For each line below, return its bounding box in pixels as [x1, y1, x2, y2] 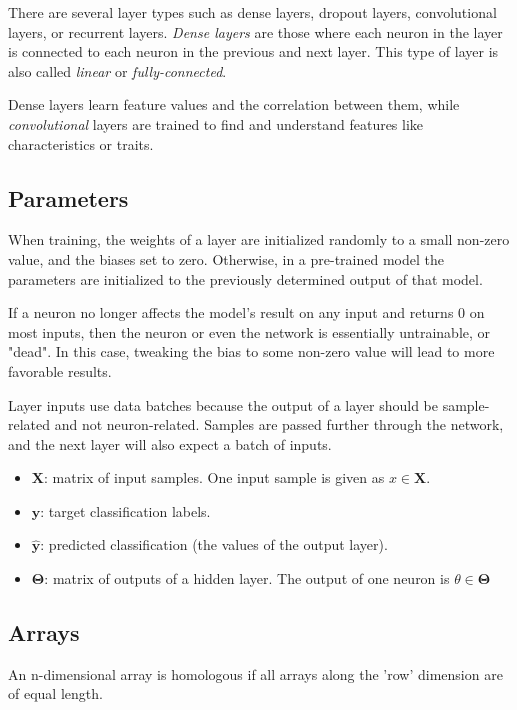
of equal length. [8, 683, 103, 704]
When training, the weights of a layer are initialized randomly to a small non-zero [8, 229, 510, 250]
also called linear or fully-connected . [8, 60, 227, 81]
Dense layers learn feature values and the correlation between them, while [8, 94, 460, 115]
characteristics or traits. [8, 133, 154, 154]
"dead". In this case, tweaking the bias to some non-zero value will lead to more [8, 341, 495, 362]
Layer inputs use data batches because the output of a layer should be [8, 394, 438, 415]
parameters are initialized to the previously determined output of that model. [8, 268, 483, 289]
